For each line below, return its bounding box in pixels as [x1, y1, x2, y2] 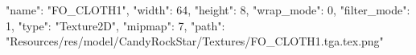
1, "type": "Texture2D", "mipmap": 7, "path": [6, 17, 225, 33]
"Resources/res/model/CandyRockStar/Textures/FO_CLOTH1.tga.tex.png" [6, 33, 384, 49]
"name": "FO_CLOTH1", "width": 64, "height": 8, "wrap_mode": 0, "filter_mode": [6, 2, 410, 18]
